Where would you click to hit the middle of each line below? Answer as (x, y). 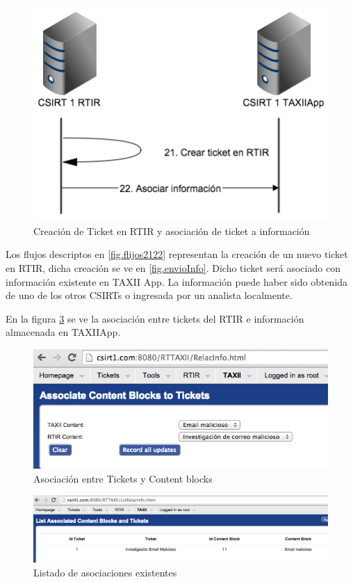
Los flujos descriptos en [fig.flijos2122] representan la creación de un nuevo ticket (177, 254)
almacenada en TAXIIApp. (63, 332)
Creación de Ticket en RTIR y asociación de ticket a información (172, 231)
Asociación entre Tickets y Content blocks (123, 478)
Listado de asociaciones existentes (105, 572)
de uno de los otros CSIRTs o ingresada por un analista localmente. (149, 295)
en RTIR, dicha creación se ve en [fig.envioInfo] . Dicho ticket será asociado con (173, 268)
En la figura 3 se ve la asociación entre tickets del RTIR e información (155, 318)
